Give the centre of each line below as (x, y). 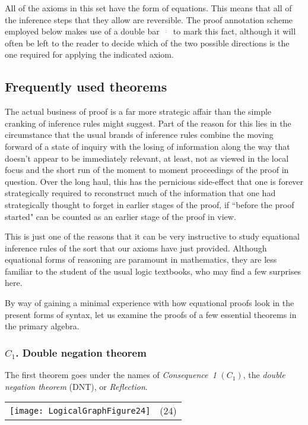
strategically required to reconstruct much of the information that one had (140, 193)
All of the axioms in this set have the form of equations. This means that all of (148, 8)
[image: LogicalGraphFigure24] (80, 410)
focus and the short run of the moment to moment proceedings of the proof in (147, 170)
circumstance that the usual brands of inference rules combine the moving (139, 135)
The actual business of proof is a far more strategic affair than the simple (138, 111)
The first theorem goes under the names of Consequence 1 (111, 375)
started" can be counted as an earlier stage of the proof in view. (120, 216)
